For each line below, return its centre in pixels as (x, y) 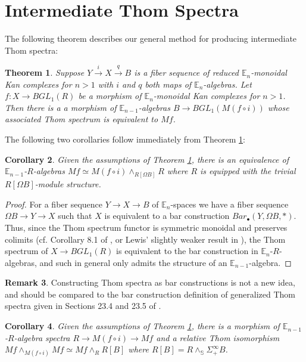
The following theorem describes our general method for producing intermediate (151, 38)
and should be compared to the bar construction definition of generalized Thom (150, 294)
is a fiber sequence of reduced (186, 72)
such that (75, 216)
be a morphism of (110, 96)
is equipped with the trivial (248, 171)
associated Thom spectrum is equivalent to (82, 119)
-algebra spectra (42, 337)
